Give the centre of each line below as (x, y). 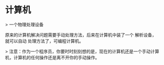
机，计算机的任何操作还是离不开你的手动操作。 (52, 57)
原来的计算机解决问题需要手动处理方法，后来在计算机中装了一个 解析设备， (81, 35)
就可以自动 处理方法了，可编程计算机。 (44, 41)
